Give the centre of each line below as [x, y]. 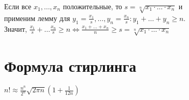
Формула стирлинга [70, 65]
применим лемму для [37, 18]
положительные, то [92, 6]
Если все [18, 6]
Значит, [16, 28]
